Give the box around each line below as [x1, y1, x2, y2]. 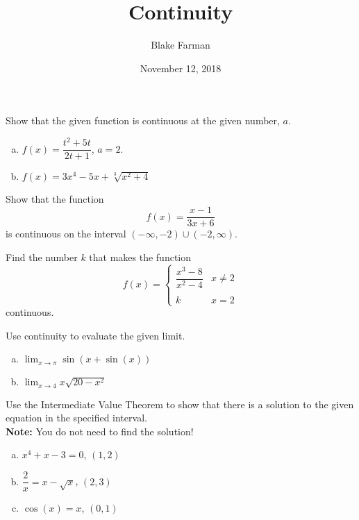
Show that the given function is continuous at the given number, [6, 113, 280, 128]
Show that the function [6, 192, 104, 206]
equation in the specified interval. [6, 410, 147, 425]
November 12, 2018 [140, 60, 222, 75]
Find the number [6, 249, 78, 264]
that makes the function [89, 249, 192, 264]
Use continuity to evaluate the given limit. [6, 328, 185, 342]
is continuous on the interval [6, 226, 126, 241]
